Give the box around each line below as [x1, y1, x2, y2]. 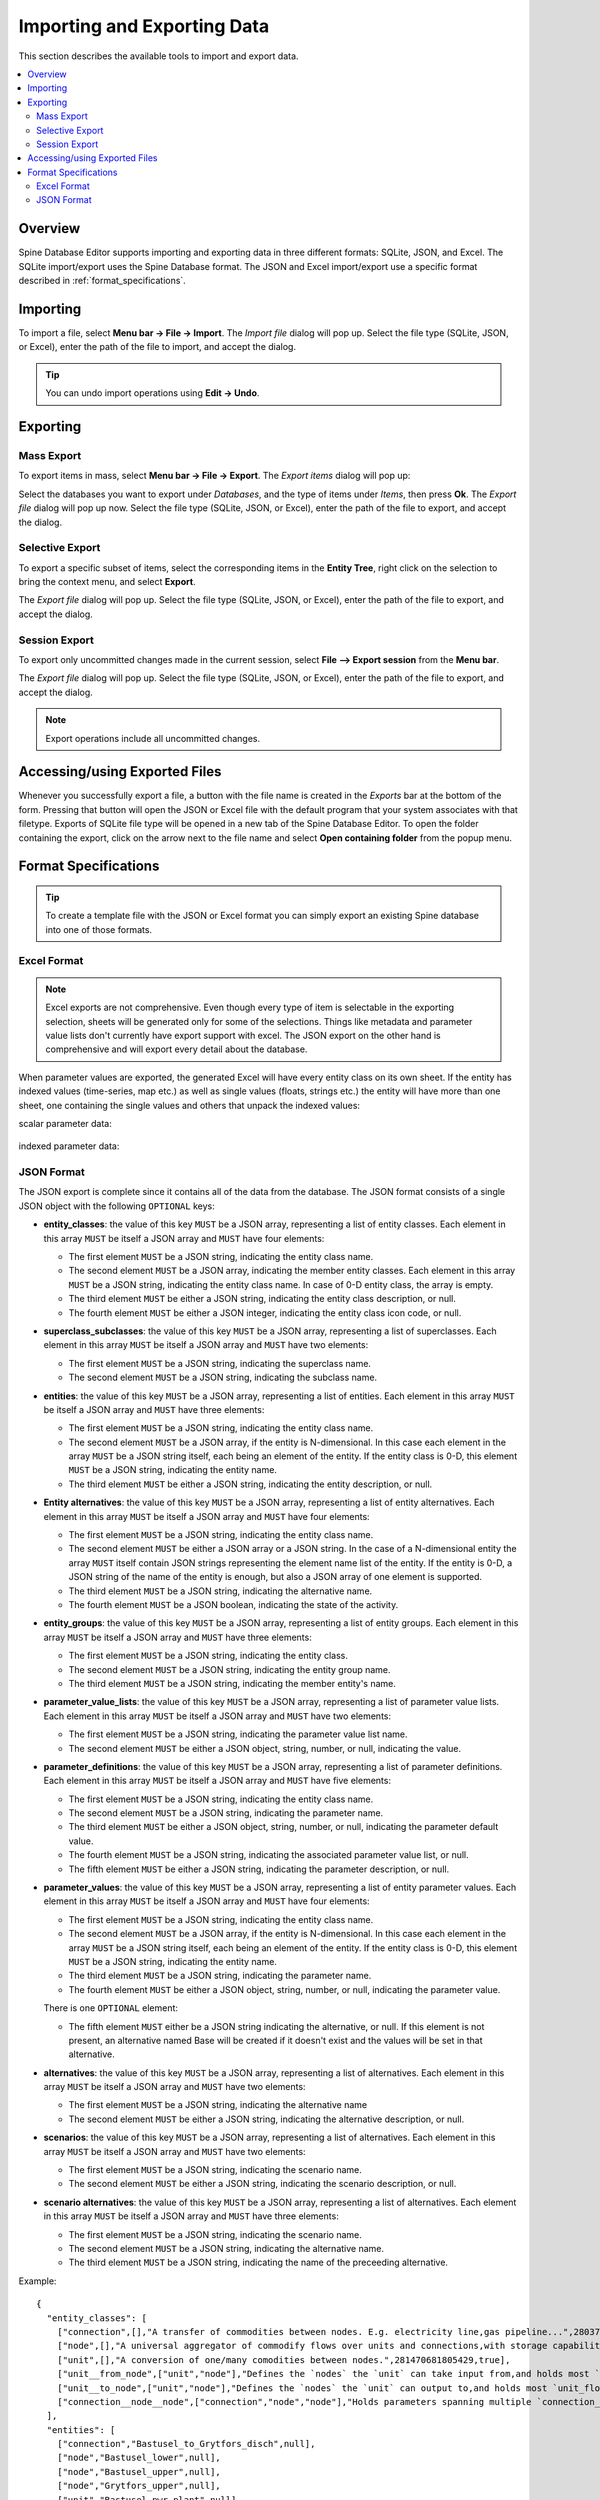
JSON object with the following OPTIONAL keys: [18, 1200, 215, 1212]
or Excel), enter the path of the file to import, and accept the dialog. [18, 341, 297, 353]
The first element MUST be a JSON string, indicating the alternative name [68, 2099, 368, 2111]
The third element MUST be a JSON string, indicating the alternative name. [68, 1585, 373, 1597]
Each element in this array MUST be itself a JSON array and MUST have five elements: [43, 1775, 392, 1787]
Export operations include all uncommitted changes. [45, 732, 260, 744]
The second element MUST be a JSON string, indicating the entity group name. [68, 1663, 391, 1675]
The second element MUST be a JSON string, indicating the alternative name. [68, 2243, 385, 2254]
